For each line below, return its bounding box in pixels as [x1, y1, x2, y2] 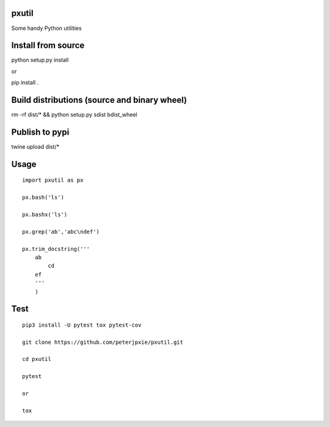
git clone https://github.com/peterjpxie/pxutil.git [22, 338, 183, 346]
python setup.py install [11, 56, 69, 64]
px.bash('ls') [22, 194, 64, 201]
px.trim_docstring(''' [22, 245, 90, 252]
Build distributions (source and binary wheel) [11, 95, 188, 105]
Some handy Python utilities [11, 24, 82, 32]
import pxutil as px [22, 177, 84, 184]
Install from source [11, 40, 85, 51]
